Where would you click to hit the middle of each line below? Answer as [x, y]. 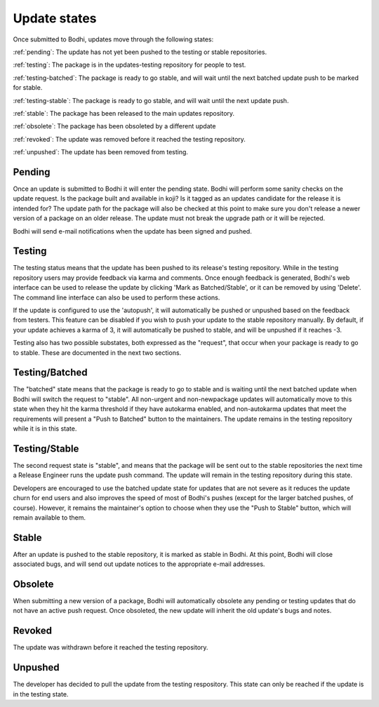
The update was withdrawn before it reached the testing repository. [111, 647]
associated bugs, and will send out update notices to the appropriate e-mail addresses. [139, 564]
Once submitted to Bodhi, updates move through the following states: [113, 39]
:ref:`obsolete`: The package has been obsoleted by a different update [114, 126]
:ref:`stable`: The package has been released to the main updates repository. [124, 113]
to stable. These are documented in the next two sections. [97, 352]
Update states [55, 18]
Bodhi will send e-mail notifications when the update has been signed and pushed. [132, 231]
